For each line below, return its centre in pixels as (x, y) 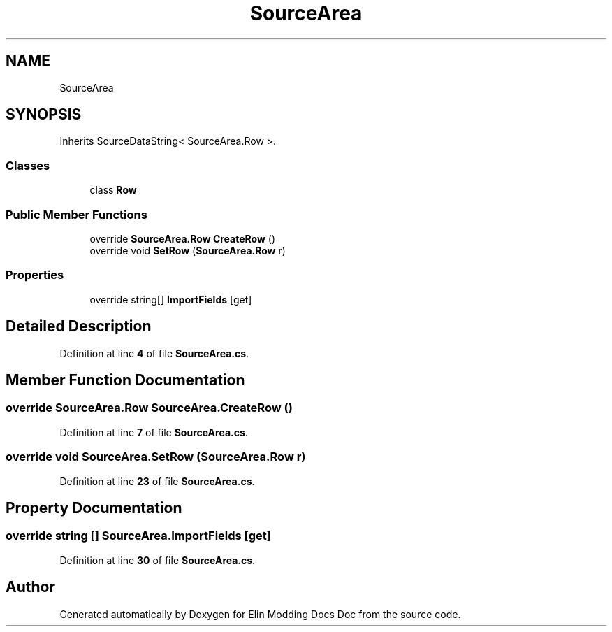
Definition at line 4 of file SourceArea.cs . (154, 353)
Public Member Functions (76, 214)
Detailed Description (79, 326)
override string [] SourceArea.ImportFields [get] (138, 536)
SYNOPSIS (44, 115)
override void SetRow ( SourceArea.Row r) (188, 250)
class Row (113, 190)
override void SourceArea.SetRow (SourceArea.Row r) (156, 457)
